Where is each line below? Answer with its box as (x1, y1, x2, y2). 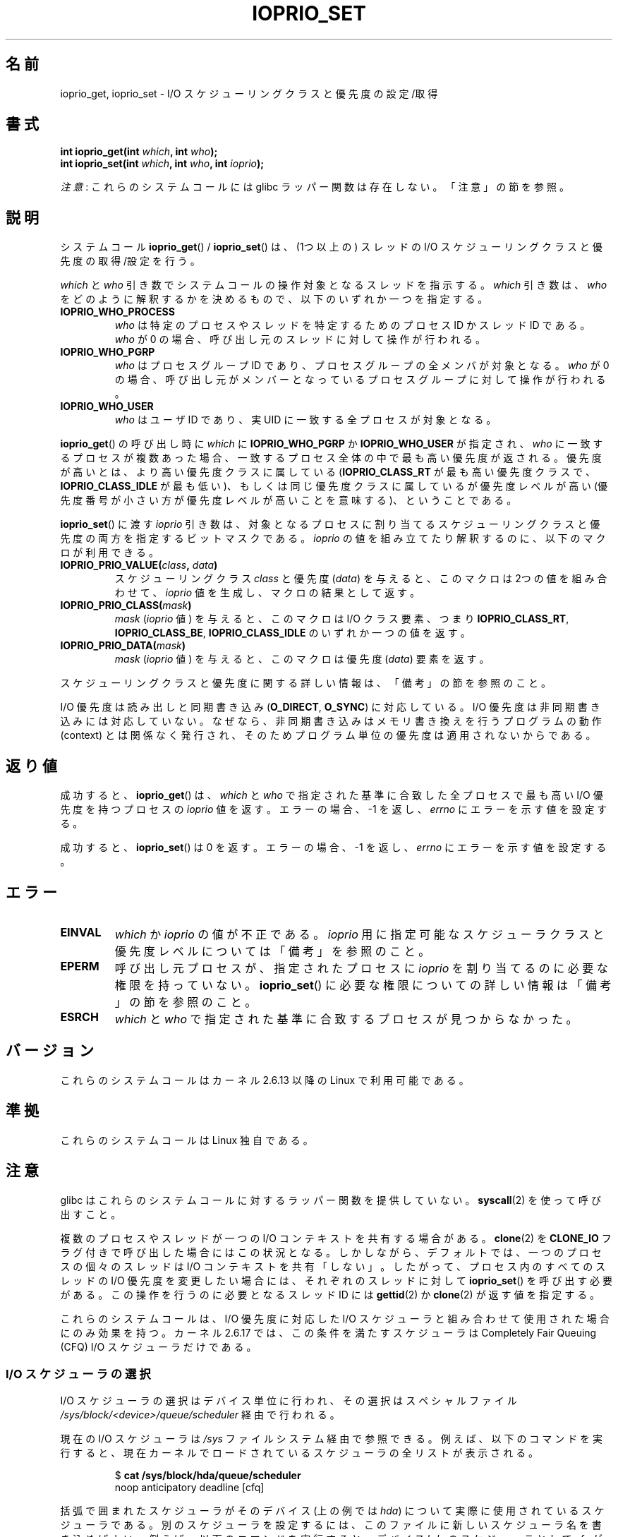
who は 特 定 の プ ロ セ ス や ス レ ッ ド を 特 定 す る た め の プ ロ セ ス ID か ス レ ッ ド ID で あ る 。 (114, 319, 590, 332)
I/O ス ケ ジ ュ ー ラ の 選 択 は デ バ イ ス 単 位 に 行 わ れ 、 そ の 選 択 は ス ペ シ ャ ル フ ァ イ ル (60, 1394, 517, 1407)
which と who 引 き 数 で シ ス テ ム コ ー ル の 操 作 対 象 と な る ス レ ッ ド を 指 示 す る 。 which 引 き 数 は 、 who (60, 279, 607, 291)
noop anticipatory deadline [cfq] (114, 1481, 265, 1494)
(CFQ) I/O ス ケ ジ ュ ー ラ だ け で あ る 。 (60, 1340, 257, 1353)
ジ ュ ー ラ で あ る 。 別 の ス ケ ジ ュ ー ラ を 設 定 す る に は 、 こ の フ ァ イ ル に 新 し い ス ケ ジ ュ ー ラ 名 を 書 (60, 1519, 602, 1531)
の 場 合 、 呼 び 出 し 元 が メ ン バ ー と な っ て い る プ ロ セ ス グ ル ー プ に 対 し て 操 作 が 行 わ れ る (114, 373, 606, 386)
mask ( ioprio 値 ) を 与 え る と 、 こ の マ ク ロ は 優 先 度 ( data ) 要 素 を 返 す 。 (114, 653, 490, 665)
